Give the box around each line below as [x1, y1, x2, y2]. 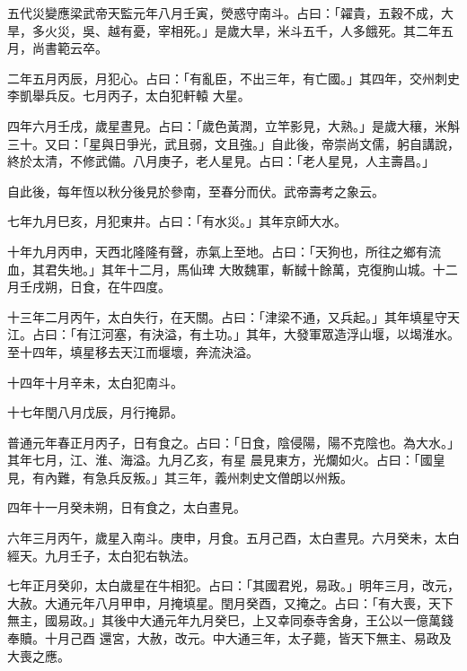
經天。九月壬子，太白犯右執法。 [7, 545, 196, 564]
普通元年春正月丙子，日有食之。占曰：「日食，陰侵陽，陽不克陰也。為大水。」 [7, 432, 460, 451]
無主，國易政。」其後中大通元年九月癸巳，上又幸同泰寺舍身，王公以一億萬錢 [7, 611, 454, 630]
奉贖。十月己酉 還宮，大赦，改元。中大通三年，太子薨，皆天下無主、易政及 [7, 629, 452, 648]
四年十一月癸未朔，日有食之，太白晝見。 [7, 498, 246, 517]
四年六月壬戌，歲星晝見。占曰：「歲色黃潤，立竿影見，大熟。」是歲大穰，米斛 [7, 116, 460, 135]
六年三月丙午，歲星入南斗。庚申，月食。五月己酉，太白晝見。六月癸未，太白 [7, 528, 460, 547]
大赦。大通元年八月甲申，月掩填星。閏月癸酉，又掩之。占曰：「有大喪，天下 [7, 593, 454, 612]
